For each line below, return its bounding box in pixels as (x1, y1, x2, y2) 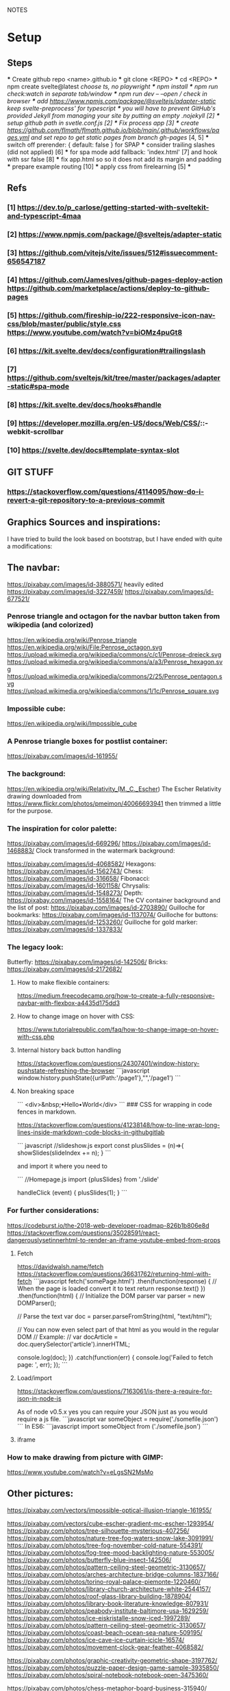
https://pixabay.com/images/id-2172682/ (7, 965, 123, 973)
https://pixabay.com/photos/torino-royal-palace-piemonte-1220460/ (7, 1577, 201, 1586)
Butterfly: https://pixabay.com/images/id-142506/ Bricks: (7, 958, 168, 966)
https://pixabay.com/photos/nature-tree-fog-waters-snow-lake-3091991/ (7, 1533, 214, 1542)
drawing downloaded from (7, 792, 82, 800)
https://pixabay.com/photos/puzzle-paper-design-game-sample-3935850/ (7, 1664, 219, 1672)
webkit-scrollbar (7, 427, 64, 436)
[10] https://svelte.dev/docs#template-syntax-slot (7, 445, 179, 455)
